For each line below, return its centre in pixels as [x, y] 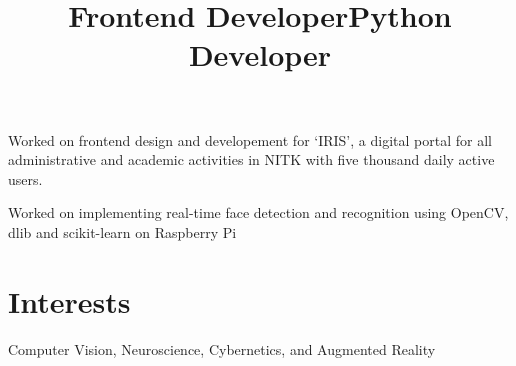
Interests [69, 300]
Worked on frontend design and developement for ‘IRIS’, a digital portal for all [250, 139]
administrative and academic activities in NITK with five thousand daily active [251, 159]
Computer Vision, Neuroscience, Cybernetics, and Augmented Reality [222, 348]
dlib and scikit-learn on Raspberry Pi [122, 231]
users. [25, 178]
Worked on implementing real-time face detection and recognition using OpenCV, [258, 212]
